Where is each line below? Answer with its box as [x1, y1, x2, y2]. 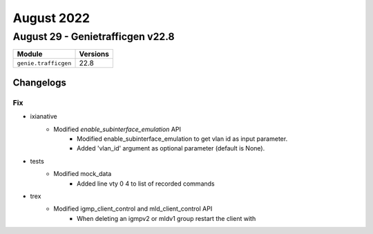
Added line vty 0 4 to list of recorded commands [77, 179, 215, 188]
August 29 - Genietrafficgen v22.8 [12, 30, 175, 43]
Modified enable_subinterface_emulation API [53, 125, 181, 133]
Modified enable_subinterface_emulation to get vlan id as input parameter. [77, 135, 288, 143]
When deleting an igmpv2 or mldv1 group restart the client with [77, 214, 256, 222]
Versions [79, 49, 110, 59]
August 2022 [12, 10, 90, 26]
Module [17, 49, 43, 59]
